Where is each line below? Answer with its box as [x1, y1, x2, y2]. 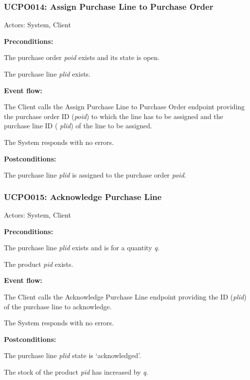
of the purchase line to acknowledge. [4, 301, 112, 311]
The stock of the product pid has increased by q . [4, 366, 148, 377]
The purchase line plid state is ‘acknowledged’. [4, 350, 141, 360]
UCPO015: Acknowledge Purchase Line [4, 190, 162, 202]
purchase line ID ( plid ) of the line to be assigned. [4, 120, 152, 131]
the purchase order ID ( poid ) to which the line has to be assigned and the [4, 111, 223, 121]
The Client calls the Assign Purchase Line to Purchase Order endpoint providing [4, 101, 245, 112]
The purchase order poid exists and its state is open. [4, 52, 160, 62]
